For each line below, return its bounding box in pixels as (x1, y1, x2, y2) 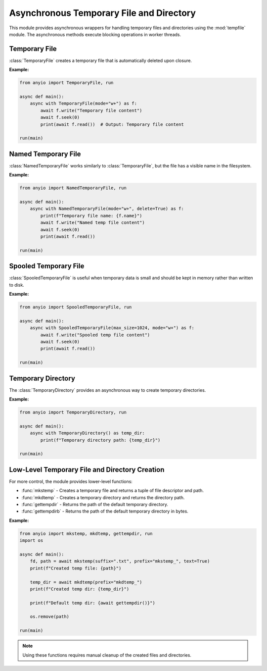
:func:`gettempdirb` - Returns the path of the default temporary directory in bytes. (21, 508, 189, 515)
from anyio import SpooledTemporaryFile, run (19, 305, 132, 310)
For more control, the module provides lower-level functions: (9, 478, 133, 484)
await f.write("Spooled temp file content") (40, 332, 150, 338)
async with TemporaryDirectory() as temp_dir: (30, 430, 145, 436)
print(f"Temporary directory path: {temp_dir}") (40, 437, 161, 443)
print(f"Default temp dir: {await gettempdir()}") (30, 600, 155, 606)
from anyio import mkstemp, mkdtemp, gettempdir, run (19, 530, 153, 536)
